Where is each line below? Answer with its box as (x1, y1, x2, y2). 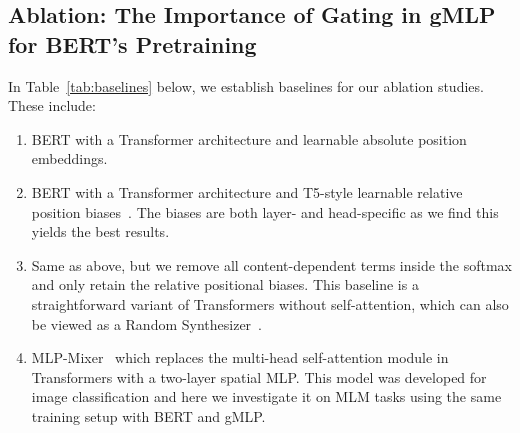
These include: (8, 95, 96, 116)
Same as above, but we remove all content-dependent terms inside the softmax (31, 254, 513, 275)
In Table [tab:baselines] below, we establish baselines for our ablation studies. (8, 75, 484, 96)
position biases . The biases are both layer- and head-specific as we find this (31, 201, 499, 222)
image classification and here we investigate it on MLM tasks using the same (31, 386, 502, 407)
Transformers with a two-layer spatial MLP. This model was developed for (31, 366, 487, 387)
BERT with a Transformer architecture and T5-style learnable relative (31, 181, 463, 202)
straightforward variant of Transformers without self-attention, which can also (31, 293, 509, 314)
